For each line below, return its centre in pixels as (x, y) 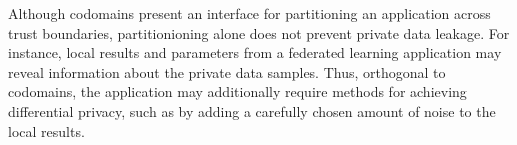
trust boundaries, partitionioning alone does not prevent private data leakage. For (259, 32)
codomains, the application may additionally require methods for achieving (237, 91)
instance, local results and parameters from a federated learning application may (255, 52)
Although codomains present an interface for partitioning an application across (249, 13)
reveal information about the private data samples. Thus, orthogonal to (227, 71)
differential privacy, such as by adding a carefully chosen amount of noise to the (252, 110)
